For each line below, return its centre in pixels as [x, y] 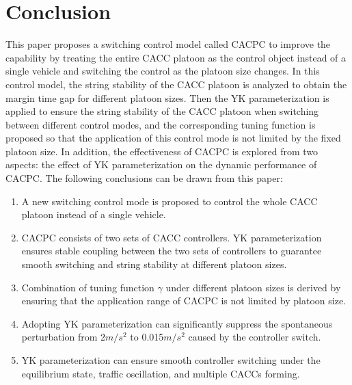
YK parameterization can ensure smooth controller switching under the [171, 360]
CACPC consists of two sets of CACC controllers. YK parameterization [172, 237]
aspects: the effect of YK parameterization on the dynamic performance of [161, 164]
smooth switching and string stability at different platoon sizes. [154, 264]
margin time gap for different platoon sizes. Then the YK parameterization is [167, 97]
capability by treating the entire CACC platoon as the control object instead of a [176, 57]
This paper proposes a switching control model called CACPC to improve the [168, 44]
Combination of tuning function [88, 287]
